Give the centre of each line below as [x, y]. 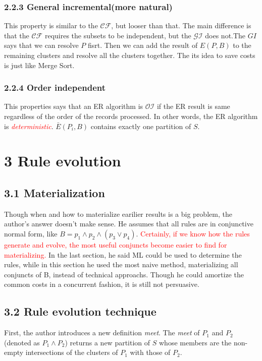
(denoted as [22, 342]
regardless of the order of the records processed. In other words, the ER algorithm [131, 116]
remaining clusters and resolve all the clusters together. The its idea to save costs [130, 55]
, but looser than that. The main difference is [181, 25]
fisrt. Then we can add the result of [143, 45]
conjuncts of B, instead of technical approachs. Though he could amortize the [124, 274]
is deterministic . [29, 126]
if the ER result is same [193, 106]
